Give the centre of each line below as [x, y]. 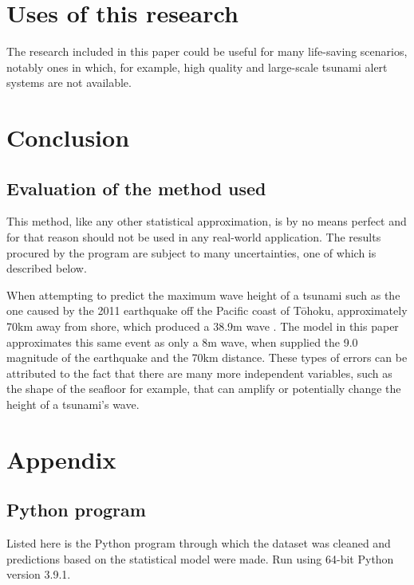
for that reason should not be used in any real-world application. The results [194, 237]
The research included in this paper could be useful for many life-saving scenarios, [207, 51]
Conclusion [68, 137]
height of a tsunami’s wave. [73, 404]
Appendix [61, 459]
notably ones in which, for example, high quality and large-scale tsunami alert [197, 67]
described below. [47, 268]
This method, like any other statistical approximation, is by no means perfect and [207, 221]
